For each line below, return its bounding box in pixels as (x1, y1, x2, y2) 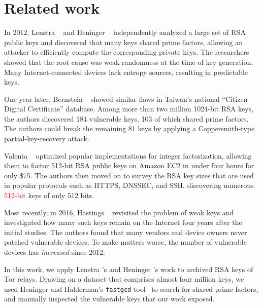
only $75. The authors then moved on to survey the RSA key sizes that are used (4, 170, 254, 180)
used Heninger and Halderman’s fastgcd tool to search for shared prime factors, (4, 283, 258, 294)
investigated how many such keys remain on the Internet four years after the (4, 217, 242, 227)
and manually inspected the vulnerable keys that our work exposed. (4, 293, 215, 304)
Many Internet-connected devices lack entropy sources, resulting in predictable (4, 66, 248, 77)
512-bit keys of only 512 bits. (4, 190, 94, 201)
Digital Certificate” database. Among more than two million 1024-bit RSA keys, (4, 103, 253, 114)
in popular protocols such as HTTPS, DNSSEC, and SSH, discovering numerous (4, 180, 254, 190)
